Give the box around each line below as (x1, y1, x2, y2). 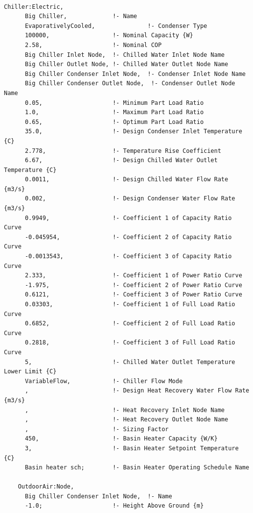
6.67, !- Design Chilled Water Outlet (24, 157, 218, 164)
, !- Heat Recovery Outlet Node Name (24, 416, 229, 423)
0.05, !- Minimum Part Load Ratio (24, 99, 204, 106)
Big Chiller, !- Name (24, 13, 138, 20)
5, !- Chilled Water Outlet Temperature (24, 358, 235, 366)
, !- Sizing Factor (24, 425, 169, 433)
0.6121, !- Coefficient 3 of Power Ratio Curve (24, 291, 242, 298)
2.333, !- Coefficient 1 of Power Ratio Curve (24, 272, 242, 279)
